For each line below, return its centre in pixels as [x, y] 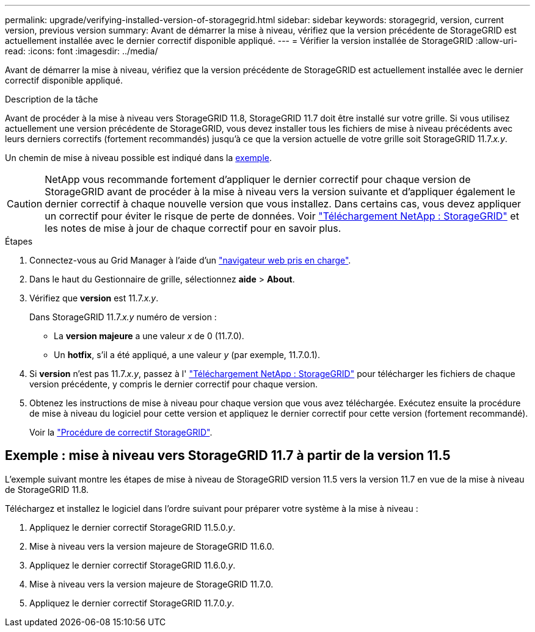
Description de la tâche [52, 99]
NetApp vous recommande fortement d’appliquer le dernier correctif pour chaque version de [258, 179]
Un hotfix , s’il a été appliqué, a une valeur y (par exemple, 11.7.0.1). [187, 355]
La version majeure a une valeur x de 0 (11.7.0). [149, 336]
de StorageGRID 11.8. [47, 489]
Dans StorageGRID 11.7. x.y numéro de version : [123, 317]
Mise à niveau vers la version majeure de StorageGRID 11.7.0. [151, 584]
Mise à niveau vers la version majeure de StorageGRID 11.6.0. [152, 546]
